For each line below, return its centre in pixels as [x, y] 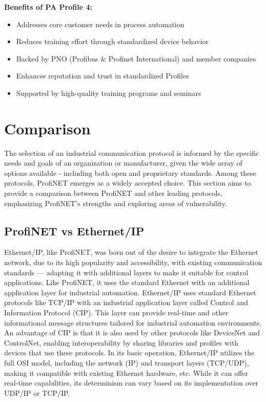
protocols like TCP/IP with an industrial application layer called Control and [126, 302]
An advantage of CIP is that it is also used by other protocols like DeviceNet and [132, 333]
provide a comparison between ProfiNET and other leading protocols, [113, 193]
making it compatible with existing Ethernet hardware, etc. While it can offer [126, 373]
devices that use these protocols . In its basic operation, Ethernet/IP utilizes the [129, 353]
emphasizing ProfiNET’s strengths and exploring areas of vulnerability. [116, 203]
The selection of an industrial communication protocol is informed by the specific [132, 153]
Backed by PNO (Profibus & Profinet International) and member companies [136, 58]
